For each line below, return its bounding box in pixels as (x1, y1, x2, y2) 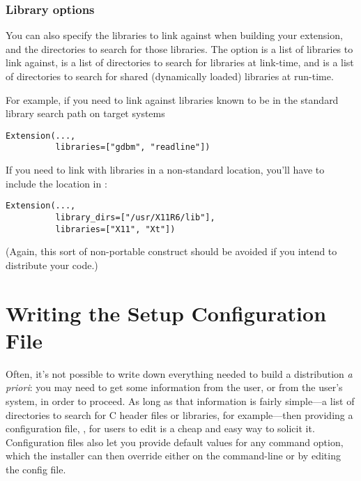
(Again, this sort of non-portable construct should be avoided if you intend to (6, 244, 337, 259)
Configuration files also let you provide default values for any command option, (6, 434, 344, 449)
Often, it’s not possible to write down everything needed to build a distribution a (6, 366, 353, 381)
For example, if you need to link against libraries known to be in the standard (6, 92, 339, 107)
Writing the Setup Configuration (6, 298, 327, 327)
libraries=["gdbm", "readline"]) (55, 142, 210, 153)
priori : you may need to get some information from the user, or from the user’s (6, 380, 343, 395)
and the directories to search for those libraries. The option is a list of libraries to (6, 41, 353, 56)
